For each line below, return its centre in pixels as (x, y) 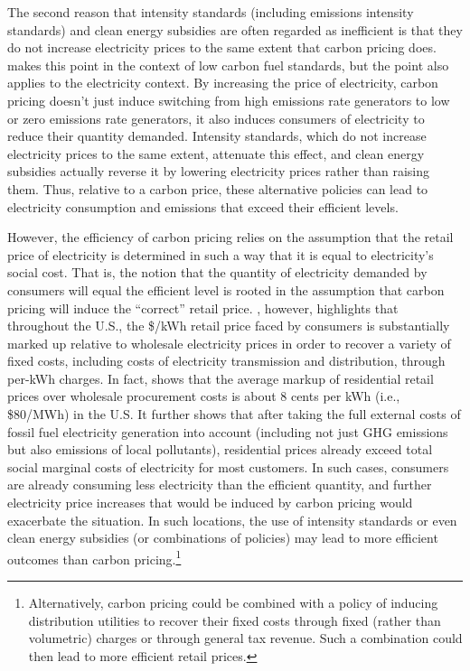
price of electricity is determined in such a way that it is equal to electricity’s (221, 254)
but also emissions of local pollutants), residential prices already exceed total (220, 449)
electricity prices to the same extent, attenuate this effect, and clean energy (216, 153)
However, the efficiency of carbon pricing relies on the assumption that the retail (230, 237)
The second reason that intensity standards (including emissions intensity (211, 12)
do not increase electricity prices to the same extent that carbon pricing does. (222, 47)
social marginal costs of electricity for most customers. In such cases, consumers (228, 466)
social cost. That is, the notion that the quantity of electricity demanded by (217, 272)
